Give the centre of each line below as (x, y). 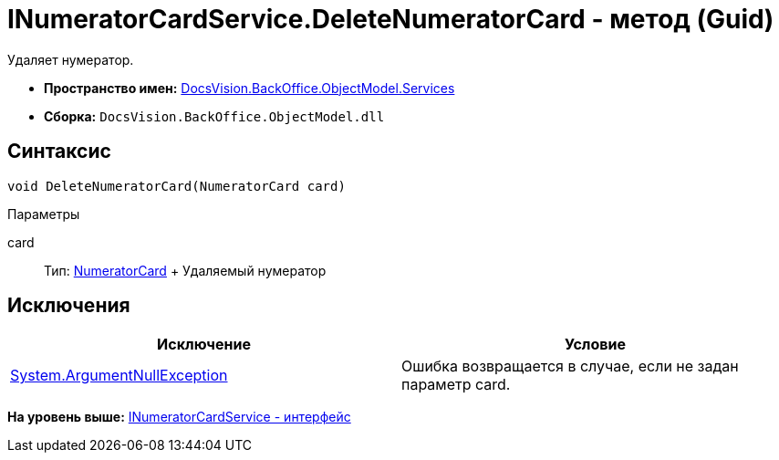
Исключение (204, 345)
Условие (595, 345)
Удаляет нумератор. (71, 59)
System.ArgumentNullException (119, 376)
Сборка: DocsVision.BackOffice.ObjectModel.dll (214, 116)
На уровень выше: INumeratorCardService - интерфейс (179, 417)
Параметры (44, 214)
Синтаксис (59, 152)
